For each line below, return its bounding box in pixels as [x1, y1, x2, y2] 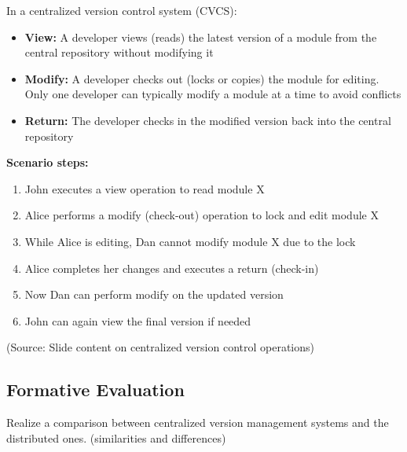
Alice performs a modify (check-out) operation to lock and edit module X [24, 207, 379, 223]
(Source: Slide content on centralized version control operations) [6, 339, 314, 355]
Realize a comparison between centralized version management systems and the [6, 414, 389, 431]
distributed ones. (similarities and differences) [6, 429, 226, 446]
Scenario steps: [6, 154, 89, 171]
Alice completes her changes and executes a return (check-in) [24, 259, 319, 276]
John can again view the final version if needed [24, 312, 251, 329]
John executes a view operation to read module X [24, 180, 265, 197]
